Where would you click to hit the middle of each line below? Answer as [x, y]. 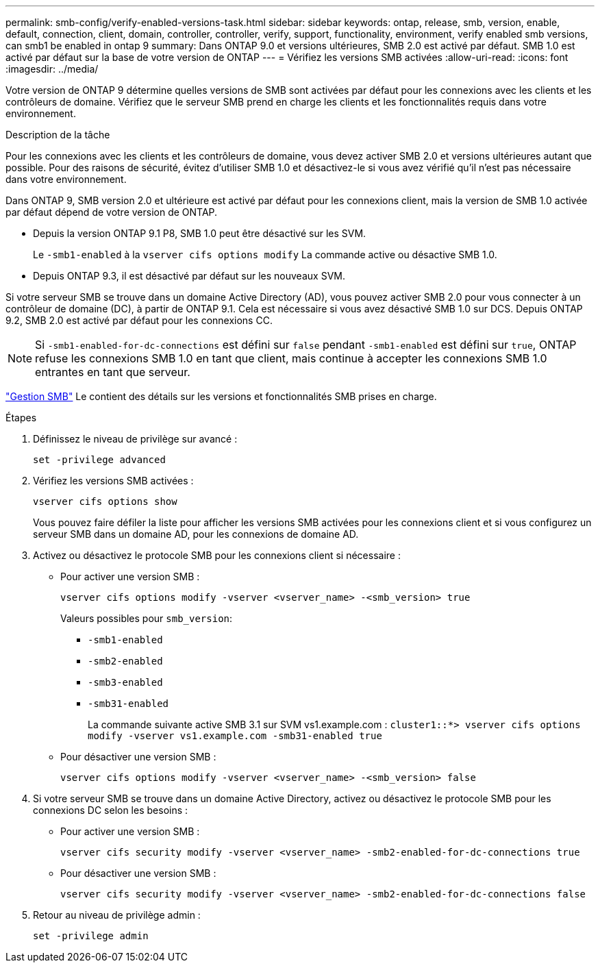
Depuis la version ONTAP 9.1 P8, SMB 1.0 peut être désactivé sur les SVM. [200, 233]
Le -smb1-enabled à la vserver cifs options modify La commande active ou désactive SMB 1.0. [265, 255]
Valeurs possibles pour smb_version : [147, 618]
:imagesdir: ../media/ [52, 69]
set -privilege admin [91, 936]
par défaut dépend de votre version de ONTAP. [112, 212]
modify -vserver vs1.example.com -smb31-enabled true [235, 736]
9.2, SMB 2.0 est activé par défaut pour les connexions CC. [139, 320]
